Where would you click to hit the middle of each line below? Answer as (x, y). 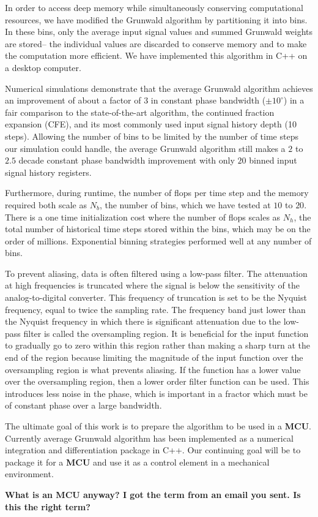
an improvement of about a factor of (73, 100)
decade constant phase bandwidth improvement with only (127, 160)
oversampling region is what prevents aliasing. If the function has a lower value (153, 369)
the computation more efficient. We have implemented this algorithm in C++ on (156, 55)
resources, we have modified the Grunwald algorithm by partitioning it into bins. (156, 19)
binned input (273, 160)
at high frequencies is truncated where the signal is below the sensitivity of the (153, 285)
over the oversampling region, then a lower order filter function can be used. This (157, 381)
